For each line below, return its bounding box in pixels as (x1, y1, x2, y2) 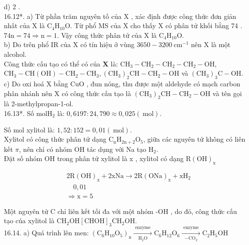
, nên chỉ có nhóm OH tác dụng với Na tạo (19, 144, 146, 154)
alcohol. (4, 49, 27, 59)
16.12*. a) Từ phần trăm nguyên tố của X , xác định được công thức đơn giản (4, 11, 236, 21)
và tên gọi (212, 88, 242, 98)
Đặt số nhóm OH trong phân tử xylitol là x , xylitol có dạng (4, 153, 184, 163)
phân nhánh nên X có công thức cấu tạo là (4, 88, 131, 98)
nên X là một (191, 39, 231, 49)
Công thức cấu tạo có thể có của (4, 58, 101, 68)
